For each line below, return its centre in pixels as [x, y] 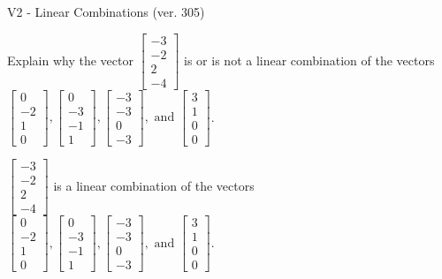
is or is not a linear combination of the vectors [309, 60]
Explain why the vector [70, 60]
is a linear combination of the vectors [154, 185]
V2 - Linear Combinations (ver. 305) [106, 11]
